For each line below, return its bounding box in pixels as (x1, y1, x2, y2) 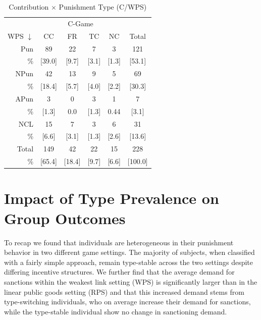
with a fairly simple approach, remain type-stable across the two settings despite (4, 256, 253, 267)
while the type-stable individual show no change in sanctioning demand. (4, 306, 227, 316)
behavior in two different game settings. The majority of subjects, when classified (4, 247, 255, 257)
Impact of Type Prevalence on (4, 188, 219, 208)
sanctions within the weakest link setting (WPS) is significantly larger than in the (4, 276, 257, 287)
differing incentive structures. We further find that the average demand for (4, 266, 235, 277)
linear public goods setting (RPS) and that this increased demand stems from (4, 286, 244, 297)
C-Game (68, 18, 93, 28)
